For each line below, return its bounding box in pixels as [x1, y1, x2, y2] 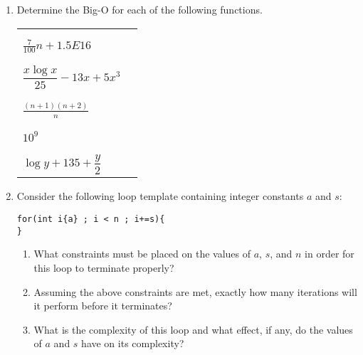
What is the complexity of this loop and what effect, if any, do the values [33, 322, 353, 337]
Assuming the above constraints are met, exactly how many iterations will [33, 284, 357, 299]
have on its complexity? [81, 336, 184, 351]
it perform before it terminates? [33, 298, 172, 313]
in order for [305, 246, 354, 261]
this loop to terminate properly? [33, 260, 174, 275]
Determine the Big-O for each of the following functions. [16, 2, 263, 16]
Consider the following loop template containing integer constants [16, 189, 304, 203]
